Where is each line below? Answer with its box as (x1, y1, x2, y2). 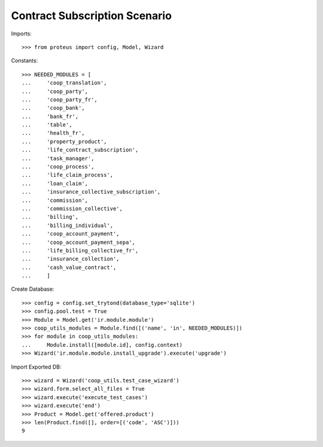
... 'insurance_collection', (22, 255, 120, 262)
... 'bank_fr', (22, 113, 79, 120)
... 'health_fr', (22, 129, 85, 137)
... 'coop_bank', (22, 105, 85, 111)
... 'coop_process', (22, 164, 95, 170)
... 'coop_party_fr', (22, 96, 98, 103)
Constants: (11, 57, 38, 64)
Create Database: (11, 285, 54, 293)
